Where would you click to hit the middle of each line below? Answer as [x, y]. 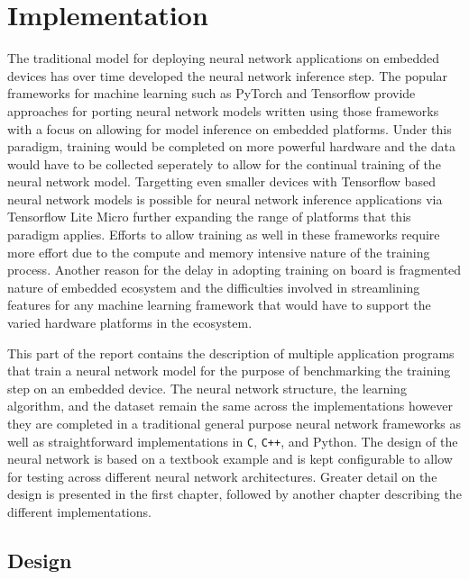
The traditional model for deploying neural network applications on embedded [224, 58]
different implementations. [79, 512]
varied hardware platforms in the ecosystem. [130, 323]
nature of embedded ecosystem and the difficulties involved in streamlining [214, 287]
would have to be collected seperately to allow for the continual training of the [224, 163]
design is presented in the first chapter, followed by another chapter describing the [234, 494]
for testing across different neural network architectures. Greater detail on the [222, 476]
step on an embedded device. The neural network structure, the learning [207, 388]
